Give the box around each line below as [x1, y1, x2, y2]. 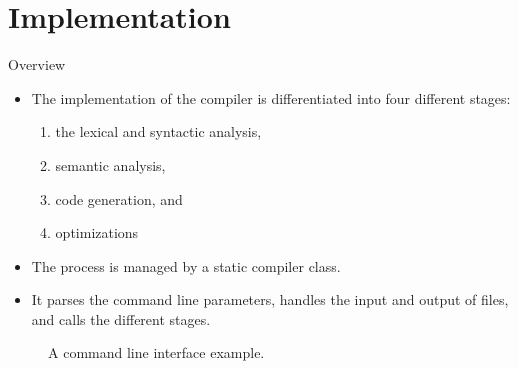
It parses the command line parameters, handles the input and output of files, [31, 289, 509, 310]
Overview [8, 54, 66, 75]
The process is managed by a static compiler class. [31, 255, 341, 276]
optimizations [55, 222, 139, 243]
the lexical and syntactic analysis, [55, 121, 262, 142]
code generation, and [55, 188, 183, 209]
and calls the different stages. [31, 308, 211, 329]
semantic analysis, [55, 154, 166, 175]
